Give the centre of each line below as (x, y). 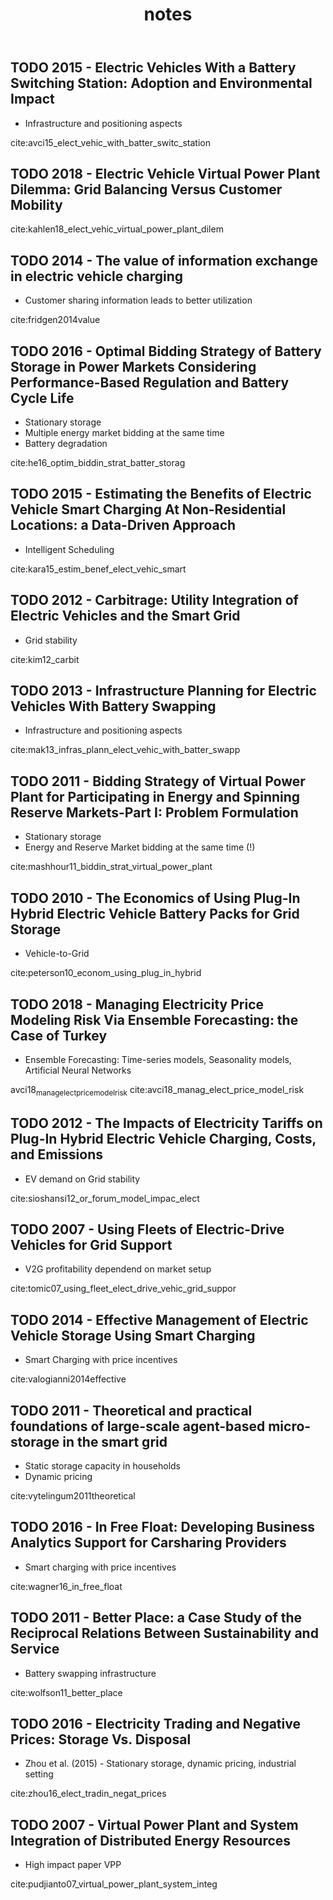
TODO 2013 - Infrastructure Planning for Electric (163, 691)
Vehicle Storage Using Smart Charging (133, 1335)
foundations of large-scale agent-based (138, 1426)
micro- (290, 1426)
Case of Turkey (59, 1035)
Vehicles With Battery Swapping (113, 706)
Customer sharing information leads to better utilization (138, 300)
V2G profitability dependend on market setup (118, 1269)
